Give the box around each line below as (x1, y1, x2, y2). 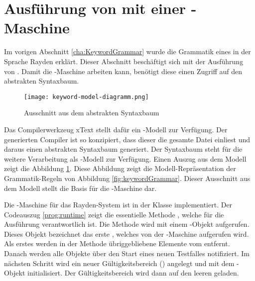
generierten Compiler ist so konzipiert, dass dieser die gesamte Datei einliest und (4, 134, 250, 144)
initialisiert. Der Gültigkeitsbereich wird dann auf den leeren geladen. (27, 268, 239, 278)
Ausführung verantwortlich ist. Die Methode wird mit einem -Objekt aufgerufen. (4, 219, 250, 229)
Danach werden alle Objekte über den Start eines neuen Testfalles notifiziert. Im (4, 248, 250, 259)
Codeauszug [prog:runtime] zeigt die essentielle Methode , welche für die (4, 209, 224, 219)
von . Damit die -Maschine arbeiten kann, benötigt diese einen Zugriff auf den (4, 66, 243, 76)
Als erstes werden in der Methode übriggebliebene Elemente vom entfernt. (4, 238, 230, 249)
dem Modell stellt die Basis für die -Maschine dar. (4, 183, 157, 193)
